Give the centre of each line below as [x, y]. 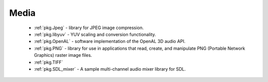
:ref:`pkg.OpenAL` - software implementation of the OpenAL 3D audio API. [110, 41]
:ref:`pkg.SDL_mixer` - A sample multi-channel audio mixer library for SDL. [110, 69]
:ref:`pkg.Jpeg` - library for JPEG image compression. [89, 28]
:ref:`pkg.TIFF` [48, 62]
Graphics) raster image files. [63, 55]
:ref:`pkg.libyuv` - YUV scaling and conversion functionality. [95, 34]
